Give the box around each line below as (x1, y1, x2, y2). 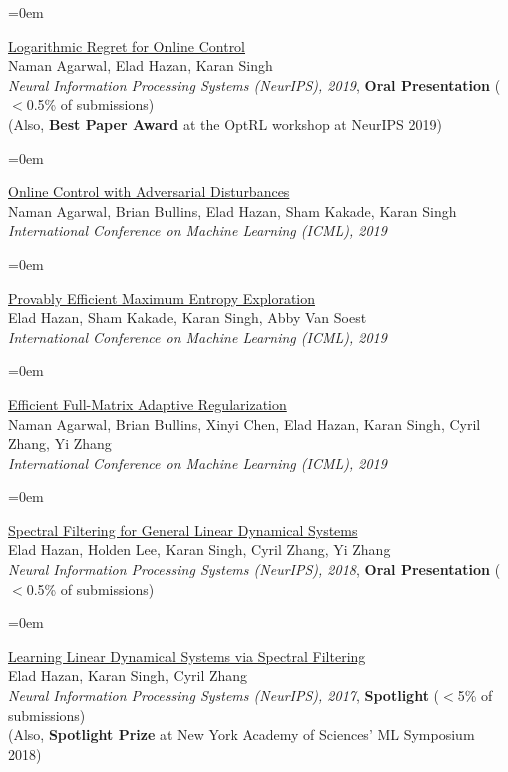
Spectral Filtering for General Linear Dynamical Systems (8, 519, 358, 540)
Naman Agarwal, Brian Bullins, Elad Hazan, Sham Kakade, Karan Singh (8, 200, 457, 221)
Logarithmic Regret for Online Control (8, 35, 246, 56)
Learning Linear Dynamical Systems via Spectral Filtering (8, 645, 366, 666)
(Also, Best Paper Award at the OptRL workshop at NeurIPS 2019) (8, 113, 442, 134)
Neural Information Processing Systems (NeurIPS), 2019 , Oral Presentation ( (8, 74, 501, 95)
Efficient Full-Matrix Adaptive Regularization (8, 393, 287, 414)
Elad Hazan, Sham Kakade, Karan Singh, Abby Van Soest (8, 307, 367, 328)
